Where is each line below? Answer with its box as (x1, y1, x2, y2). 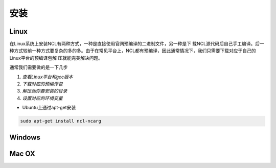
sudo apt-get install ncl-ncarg (20, 118, 102, 124)
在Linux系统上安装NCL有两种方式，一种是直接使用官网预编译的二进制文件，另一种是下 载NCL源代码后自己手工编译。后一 (9, 41, 264, 47)
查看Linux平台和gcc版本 (22, 74, 74, 80)
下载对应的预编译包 (22, 81, 63, 87)
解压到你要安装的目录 (22, 88, 67, 94)
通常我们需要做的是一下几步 (9, 64, 68, 70)
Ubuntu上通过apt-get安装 (22, 105, 76, 111)
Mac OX (9, 149, 35, 158)
